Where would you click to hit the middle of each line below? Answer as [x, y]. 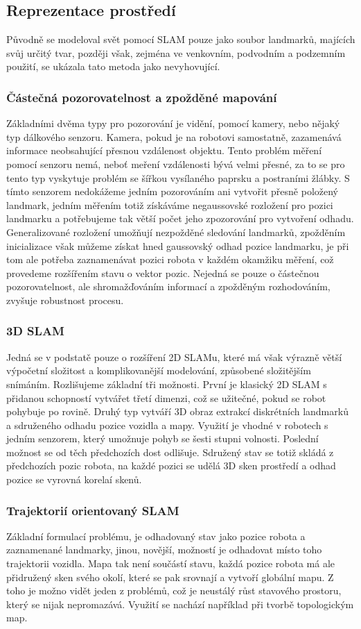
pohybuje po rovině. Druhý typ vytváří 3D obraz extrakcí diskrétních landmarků [177, 411]
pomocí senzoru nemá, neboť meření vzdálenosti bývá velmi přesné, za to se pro [176, 163]
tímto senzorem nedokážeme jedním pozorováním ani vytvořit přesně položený [173, 191]
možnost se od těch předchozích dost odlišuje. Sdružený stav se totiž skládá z [170, 452]
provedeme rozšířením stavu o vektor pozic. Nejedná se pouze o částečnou [163, 272]
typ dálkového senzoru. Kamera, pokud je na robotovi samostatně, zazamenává [174, 136]
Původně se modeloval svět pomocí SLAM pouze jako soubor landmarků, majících [181, 39]
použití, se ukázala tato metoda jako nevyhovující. [113, 66]
